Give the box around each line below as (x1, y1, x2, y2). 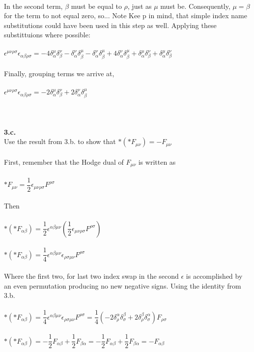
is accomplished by (186, 270, 243, 281)
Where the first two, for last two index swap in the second (4, 270, 179, 281)
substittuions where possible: (4, 29, 90, 40)
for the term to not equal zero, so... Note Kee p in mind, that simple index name (4, 10, 247, 21)
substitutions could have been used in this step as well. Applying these (4, 20, 217, 30)
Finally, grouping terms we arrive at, (4, 68, 114, 79)
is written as (138, 156, 176, 167)
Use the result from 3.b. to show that (4, 136, 116, 147)
